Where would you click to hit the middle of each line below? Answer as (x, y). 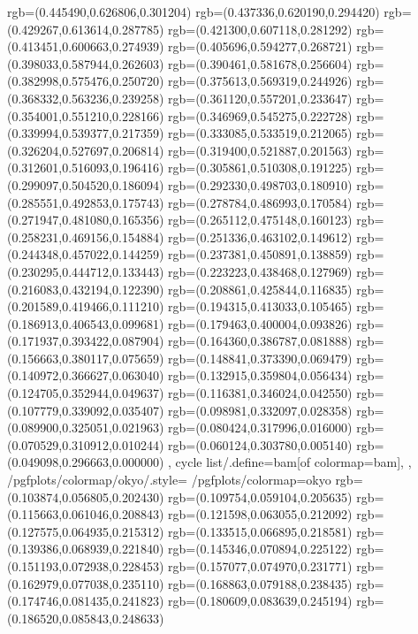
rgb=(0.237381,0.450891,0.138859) (260, 254)
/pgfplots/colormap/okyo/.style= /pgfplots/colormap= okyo (169, 480)
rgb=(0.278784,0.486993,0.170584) (260, 202)
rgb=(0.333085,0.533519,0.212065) (260, 133)
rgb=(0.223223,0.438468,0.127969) (260, 271)
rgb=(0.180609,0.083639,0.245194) (260, 601)
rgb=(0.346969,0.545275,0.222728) (260, 115)
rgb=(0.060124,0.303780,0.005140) (260, 444)
